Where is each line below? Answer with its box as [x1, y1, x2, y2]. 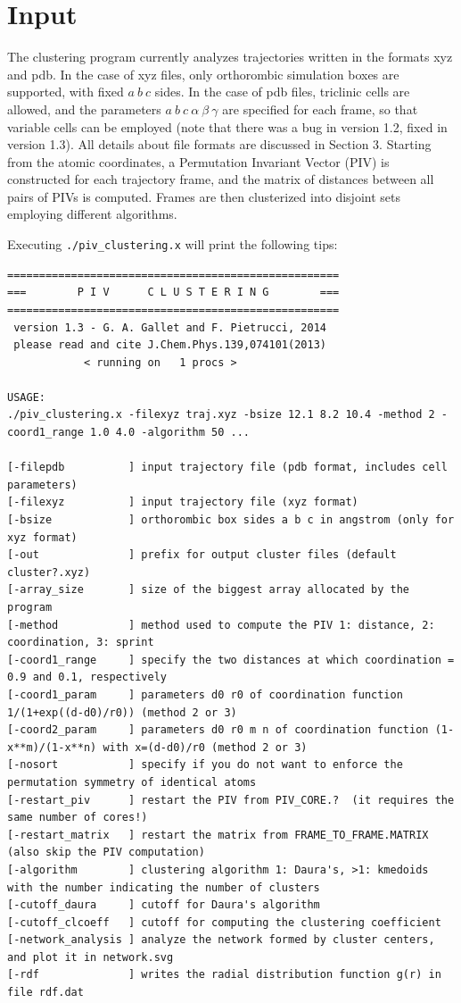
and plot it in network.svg [7, 950, 174, 964]
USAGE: [7, 390, 45, 404]
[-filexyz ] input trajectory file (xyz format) [7, 496, 358, 509]
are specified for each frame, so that [222, 99, 418, 118]
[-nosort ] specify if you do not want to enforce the [7, 758, 403, 772]
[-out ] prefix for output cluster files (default [7, 548, 397, 562]
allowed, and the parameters [7, 99, 161, 118]
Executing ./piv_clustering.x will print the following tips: [7, 235, 338, 254]
